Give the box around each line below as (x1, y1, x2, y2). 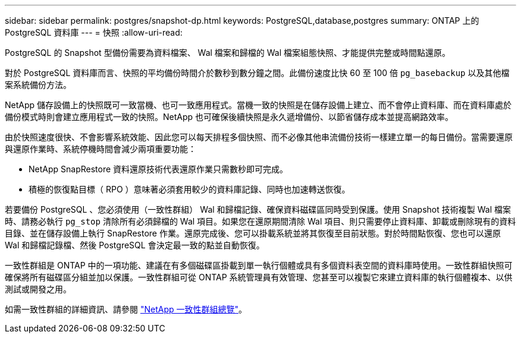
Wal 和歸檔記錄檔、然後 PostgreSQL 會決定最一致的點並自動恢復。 (5, 240, 265, 250)
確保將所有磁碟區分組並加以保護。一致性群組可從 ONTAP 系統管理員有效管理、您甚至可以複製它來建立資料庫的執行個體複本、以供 (5, 272, 513, 282)
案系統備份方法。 (5, 80, 71, 90)
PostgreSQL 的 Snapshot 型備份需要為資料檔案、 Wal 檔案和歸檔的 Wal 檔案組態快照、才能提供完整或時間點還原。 (5, 48, 451, 58)
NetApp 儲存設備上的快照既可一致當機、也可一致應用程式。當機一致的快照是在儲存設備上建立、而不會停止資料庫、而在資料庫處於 (5, 100, 512, 110)
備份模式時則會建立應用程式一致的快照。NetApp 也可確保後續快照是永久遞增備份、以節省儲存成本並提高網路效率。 (5, 112, 454, 122)
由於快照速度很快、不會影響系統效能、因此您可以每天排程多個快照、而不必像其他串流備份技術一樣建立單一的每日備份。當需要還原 (5, 132, 513, 142)
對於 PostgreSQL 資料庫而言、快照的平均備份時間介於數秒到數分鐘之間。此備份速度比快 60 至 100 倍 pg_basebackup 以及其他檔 (5, 68, 510, 78)
